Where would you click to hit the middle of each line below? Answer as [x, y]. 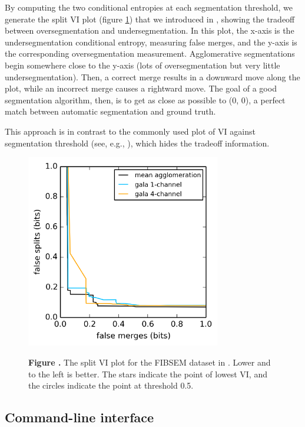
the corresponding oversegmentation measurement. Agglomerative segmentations [150, 53]
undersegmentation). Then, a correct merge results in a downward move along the [152, 76]
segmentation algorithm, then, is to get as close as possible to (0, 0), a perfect [145, 100]
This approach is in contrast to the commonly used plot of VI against [130, 131]
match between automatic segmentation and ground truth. [110, 111]
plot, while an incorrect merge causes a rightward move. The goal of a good [141, 88]
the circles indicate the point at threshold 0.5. [111, 385]
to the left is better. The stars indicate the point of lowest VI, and [148, 374]
